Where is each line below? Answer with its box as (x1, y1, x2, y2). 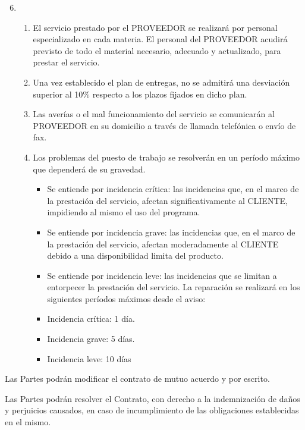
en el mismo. (5, 416, 51, 428)
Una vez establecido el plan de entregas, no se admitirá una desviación (33, 76, 290, 88)
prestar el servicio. (33, 56, 100, 68)
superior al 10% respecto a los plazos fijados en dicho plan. (33, 87, 247, 100)
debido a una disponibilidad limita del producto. (47, 249, 224, 262)
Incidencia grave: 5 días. (47, 332, 135, 345)
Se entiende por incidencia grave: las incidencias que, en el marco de (47, 225, 295, 238)
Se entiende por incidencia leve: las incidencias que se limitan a (47, 269, 277, 281)
